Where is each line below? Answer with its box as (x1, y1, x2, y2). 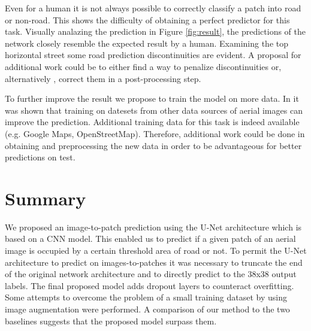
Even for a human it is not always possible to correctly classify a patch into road (5, 2, 301, 14)
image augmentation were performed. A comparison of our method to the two (5, 303, 290, 315)
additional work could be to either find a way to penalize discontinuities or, (5, 60, 282, 72)
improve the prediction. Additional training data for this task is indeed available (5, 116, 300, 128)
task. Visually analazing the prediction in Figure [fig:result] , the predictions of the (5, 25, 306, 38)
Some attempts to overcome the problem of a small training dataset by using (5, 291, 287, 303)
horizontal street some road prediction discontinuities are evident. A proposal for (5, 48, 301, 61)
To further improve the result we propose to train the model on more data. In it (5, 92, 299, 105)
